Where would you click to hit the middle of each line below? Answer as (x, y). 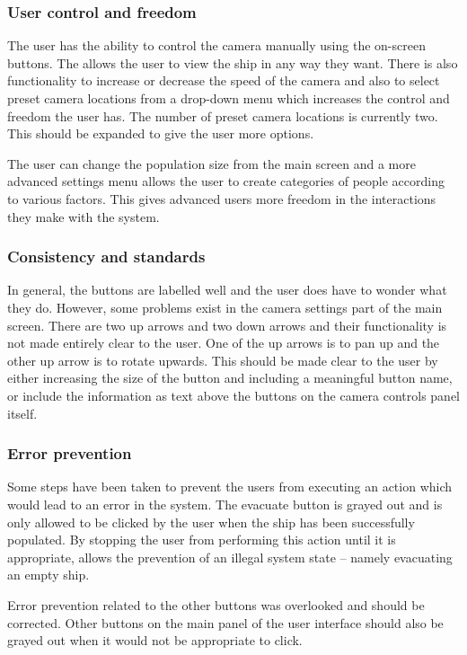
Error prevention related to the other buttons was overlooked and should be (216, 604)
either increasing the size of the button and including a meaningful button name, (230, 378)
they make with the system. (84, 216)
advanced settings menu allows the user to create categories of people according (226, 181)
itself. (22, 413)
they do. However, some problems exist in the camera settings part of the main (225, 307)
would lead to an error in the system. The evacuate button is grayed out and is (225, 504)
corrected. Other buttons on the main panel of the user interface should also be (225, 622)
